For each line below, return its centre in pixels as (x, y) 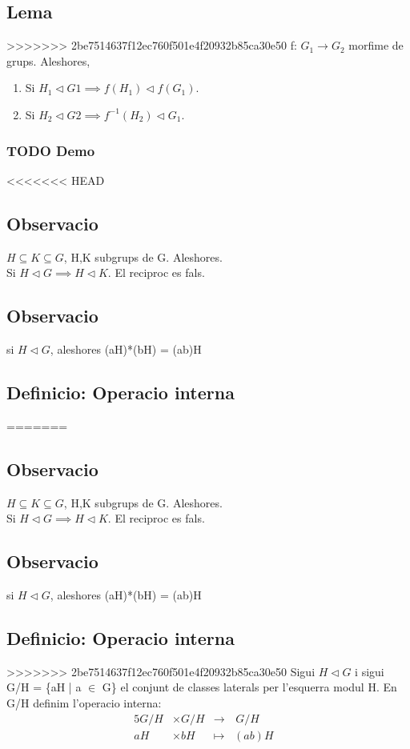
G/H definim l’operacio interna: (84, 702)
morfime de (376, 45)
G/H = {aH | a (44, 687)
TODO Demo (51, 150)
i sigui (370, 671)
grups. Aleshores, (48, 60)
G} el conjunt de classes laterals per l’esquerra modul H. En (249, 687)
